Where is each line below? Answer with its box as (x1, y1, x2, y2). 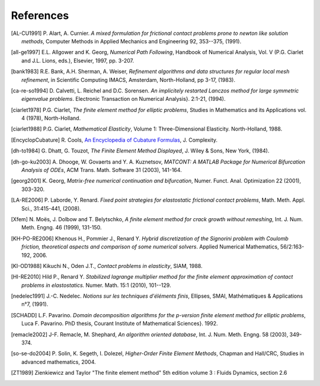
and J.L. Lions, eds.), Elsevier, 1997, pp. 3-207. (21, 57, 135, 64)
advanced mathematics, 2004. (21, 358, 96, 365)
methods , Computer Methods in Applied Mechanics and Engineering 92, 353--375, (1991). (21, 37, 242, 44)
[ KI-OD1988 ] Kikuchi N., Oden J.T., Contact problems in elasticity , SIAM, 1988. (11, 262, 203, 269)
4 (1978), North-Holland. (21, 114, 81, 122)
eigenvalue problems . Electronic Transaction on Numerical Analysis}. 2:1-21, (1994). (21, 95, 226, 103)
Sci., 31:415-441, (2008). (21, 205, 81, 212)
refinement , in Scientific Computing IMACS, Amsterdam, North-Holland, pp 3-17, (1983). (21, 76, 235, 83)
